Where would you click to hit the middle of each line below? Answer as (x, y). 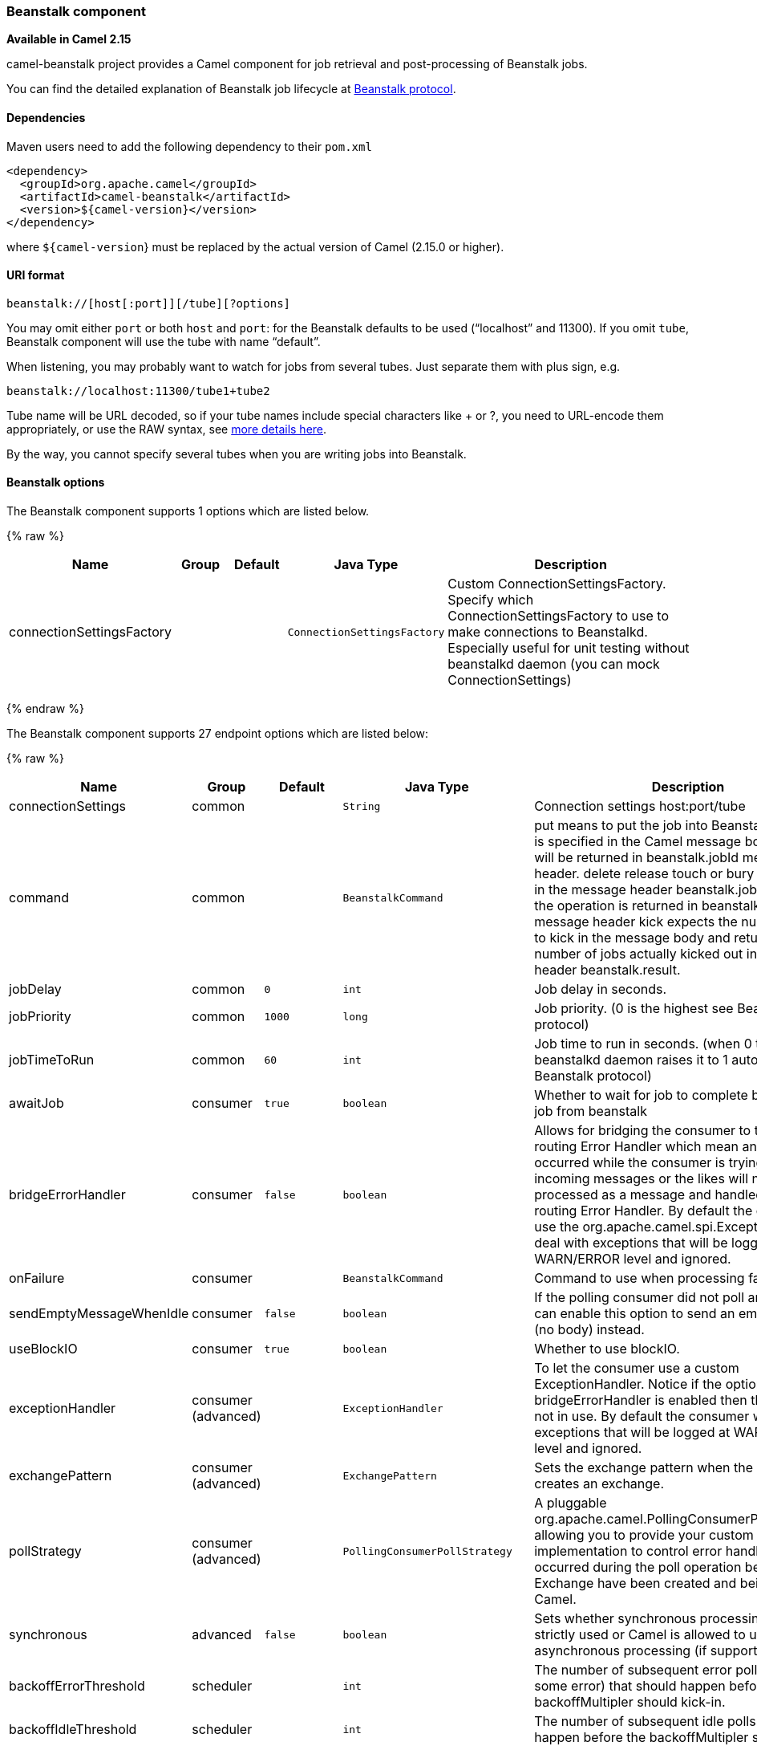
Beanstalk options (56, 482)
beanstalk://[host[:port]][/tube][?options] (149, 303)
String (362, 806)
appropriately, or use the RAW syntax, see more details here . (167, 429)
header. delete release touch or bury (644, 874)
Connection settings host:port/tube (640, 806)
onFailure (37, 1278)
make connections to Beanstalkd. (548, 632)
